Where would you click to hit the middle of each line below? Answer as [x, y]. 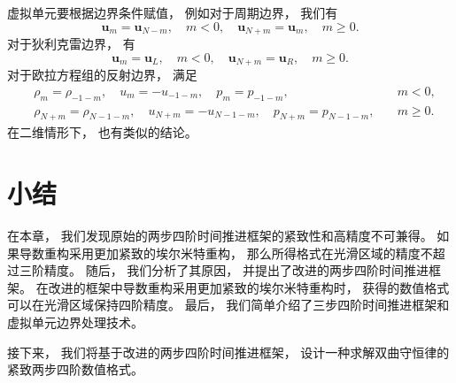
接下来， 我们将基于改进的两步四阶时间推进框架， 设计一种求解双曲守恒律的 [228, 352]
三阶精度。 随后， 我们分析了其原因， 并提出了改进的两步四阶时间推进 [224, 270]
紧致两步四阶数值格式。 [75, 369]
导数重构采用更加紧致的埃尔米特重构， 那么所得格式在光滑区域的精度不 [226, 253]
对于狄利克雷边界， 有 [71, 44]
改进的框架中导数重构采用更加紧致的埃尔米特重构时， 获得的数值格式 [249, 287]
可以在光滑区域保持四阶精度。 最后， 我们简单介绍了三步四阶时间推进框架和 [228, 305]
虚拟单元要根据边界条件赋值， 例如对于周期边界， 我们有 [173, 12]
